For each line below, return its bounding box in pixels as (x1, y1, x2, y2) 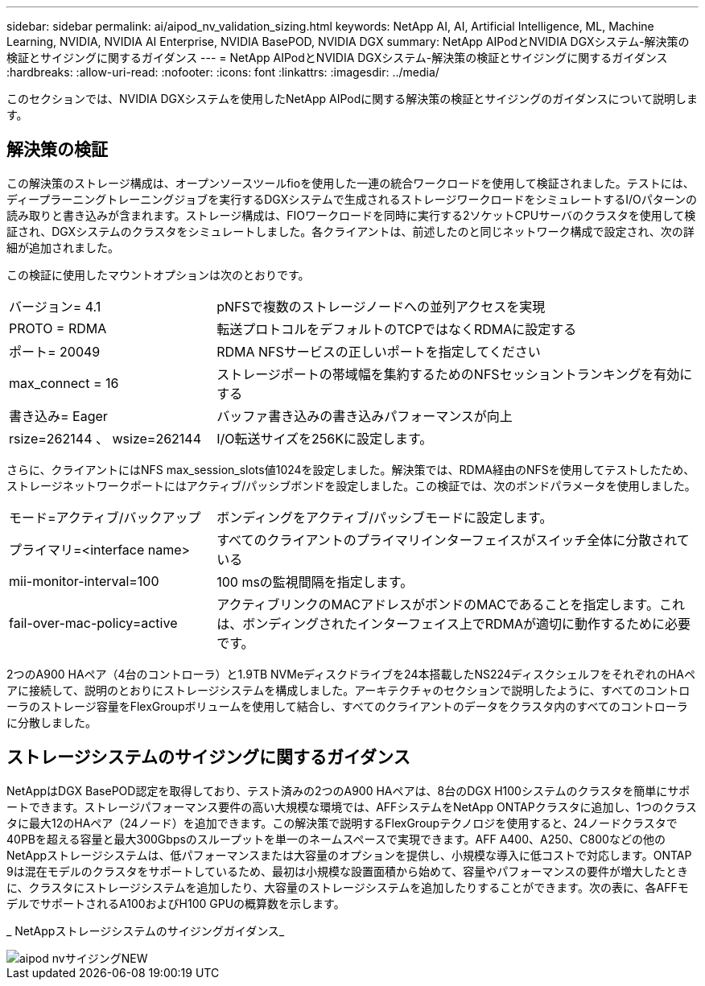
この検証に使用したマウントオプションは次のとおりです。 (6, 267, 310, 282)
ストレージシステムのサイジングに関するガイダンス (6, 747, 410, 768)
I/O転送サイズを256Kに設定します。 (216, 430, 433, 447)
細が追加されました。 (6, 240, 119, 254)
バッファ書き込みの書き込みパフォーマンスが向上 (216, 407, 513, 424)
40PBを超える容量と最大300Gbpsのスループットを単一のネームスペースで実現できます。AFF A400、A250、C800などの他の (6, 831, 666, 846)
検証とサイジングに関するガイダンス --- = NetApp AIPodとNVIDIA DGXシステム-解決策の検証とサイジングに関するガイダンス (6, 51, 668, 64)
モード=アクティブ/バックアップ (9, 509, 201, 526)
